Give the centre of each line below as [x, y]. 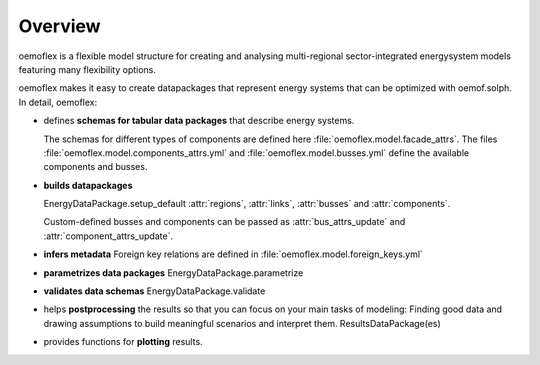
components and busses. [95, 167]
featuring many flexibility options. [87, 69]
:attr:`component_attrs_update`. [108, 236]
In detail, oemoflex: [58, 102]
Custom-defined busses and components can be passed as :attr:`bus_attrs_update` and [224, 222]
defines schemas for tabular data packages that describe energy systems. [199, 121]
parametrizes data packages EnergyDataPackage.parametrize [173, 272]
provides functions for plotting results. [123, 342]
